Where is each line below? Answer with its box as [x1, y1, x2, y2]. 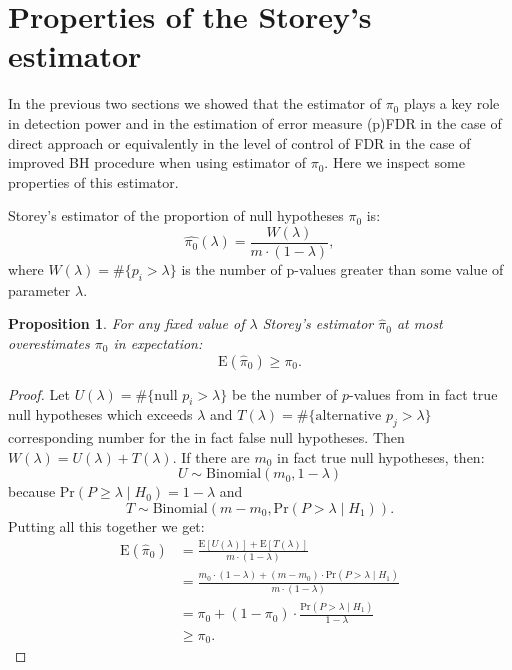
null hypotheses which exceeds [8, 404, 193, 425]
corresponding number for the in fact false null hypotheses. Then [8, 427, 405, 448]
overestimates [8, 332, 90, 353]
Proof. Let [8, 383, 70, 404]
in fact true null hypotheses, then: [277, 446, 485, 467]
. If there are [172, 446, 250, 467]
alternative [315, 409, 382, 424]
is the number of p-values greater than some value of [181, 258, 504, 279]
